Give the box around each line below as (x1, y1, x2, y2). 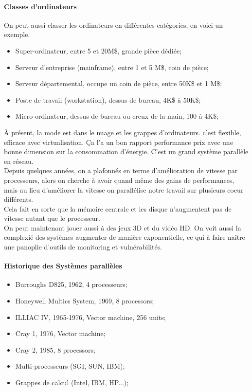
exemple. (4, 29, 30, 39)
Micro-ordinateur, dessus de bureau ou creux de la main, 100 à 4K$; (15, 111, 219, 121)
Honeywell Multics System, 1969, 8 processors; (15, 296, 154, 306)
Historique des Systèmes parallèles (4, 261, 122, 271)
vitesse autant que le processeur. (4, 213, 100, 223)
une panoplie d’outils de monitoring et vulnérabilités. (4, 242, 162, 252)
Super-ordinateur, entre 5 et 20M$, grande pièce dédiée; (15, 45, 182, 55)
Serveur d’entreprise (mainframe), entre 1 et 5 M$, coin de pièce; (15, 62, 209, 72)
